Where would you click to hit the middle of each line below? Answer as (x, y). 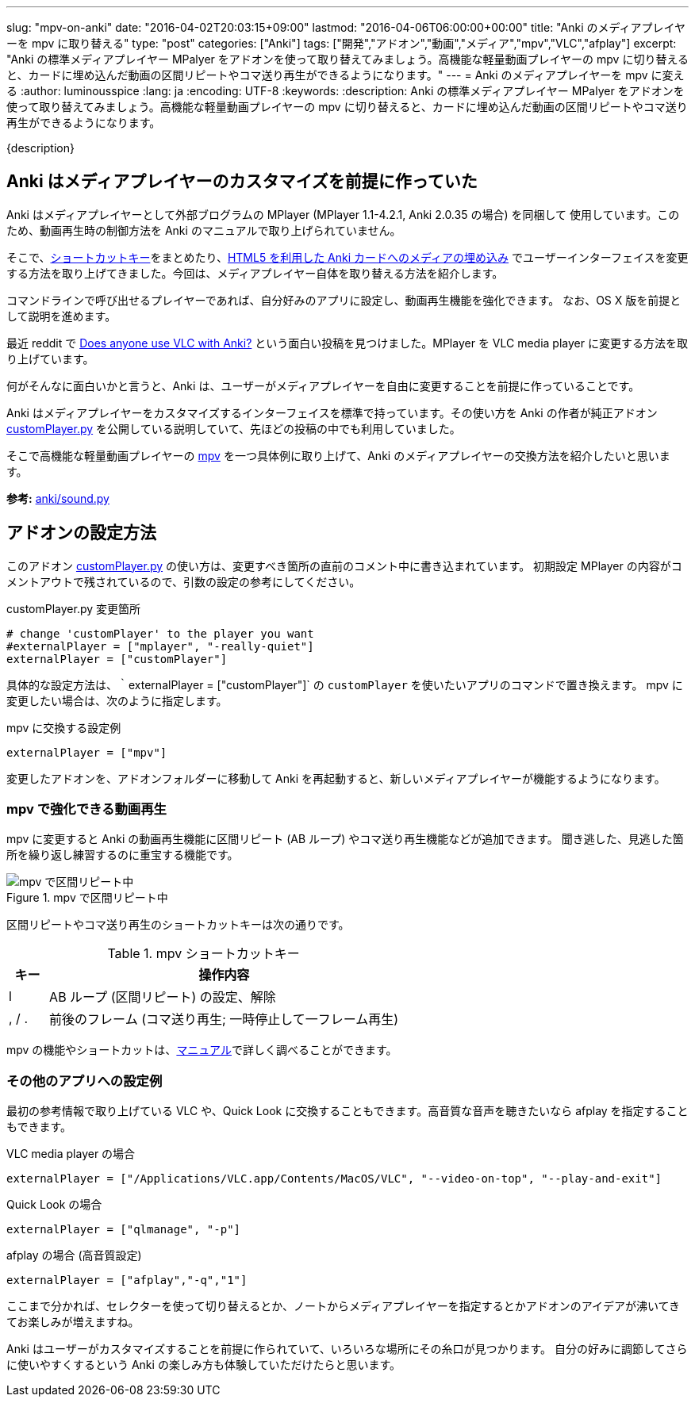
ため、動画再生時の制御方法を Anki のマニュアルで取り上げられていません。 (204, 230)
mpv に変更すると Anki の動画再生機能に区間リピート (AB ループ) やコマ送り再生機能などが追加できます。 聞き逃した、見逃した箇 (345, 839)
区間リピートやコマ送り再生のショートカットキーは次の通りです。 (178, 925)
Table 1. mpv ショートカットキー (204, 954)
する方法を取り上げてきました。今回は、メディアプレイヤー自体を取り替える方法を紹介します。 (255, 273)
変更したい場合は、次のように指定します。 (117, 700)
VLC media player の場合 (71, 1154)
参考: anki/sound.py (58, 498)
